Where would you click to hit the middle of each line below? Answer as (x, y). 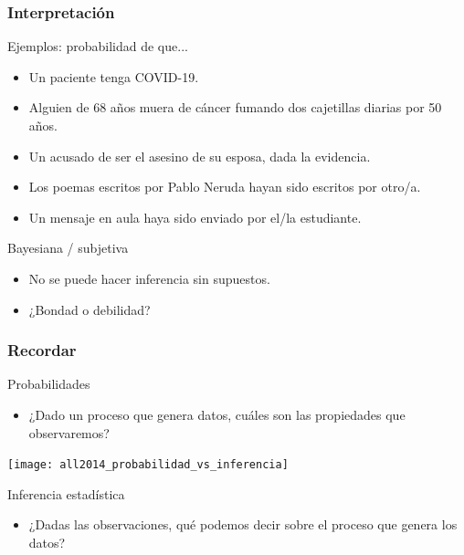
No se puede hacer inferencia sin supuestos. (149, 278)
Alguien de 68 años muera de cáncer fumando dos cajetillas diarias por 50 (235, 107)
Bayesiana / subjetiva (68, 248)
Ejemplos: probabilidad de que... (98, 46)
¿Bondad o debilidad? (90, 309)
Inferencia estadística (66, 493)
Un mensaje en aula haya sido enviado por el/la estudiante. (195, 217)
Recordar (42, 350)
